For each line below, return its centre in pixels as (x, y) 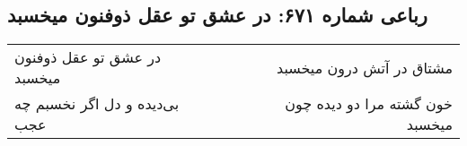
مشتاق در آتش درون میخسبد (365, 67)
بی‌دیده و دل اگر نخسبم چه (97, 104)
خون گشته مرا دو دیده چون (369, 104)
